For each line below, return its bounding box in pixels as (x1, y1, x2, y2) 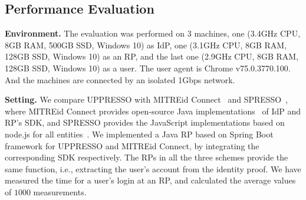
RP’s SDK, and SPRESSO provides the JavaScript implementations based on (5, 116, 285, 129)
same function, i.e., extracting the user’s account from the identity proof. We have (5, 162, 301, 175)
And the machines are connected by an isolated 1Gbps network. (5, 73, 235, 86)
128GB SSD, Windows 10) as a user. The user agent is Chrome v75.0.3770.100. (5, 61, 291, 74)
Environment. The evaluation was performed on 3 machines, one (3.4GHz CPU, (5, 27, 301, 40)
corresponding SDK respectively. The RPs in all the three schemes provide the (5, 151, 288, 163)
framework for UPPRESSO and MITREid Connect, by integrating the (5, 139, 259, 152)
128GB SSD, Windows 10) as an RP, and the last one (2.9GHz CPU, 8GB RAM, (5, 50, 299, 63)
